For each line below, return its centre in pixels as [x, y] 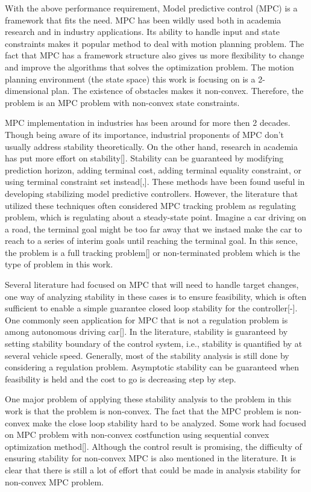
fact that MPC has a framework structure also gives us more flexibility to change [155, 55]
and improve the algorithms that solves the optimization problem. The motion [149, 67]
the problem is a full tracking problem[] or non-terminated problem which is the [152, 252]
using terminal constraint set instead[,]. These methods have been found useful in [155, 182]
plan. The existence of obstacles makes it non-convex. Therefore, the [177, 91]
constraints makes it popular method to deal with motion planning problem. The [155, 43]
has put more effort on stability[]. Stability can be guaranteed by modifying [144, 158]
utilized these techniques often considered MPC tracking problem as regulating [150, 205]
